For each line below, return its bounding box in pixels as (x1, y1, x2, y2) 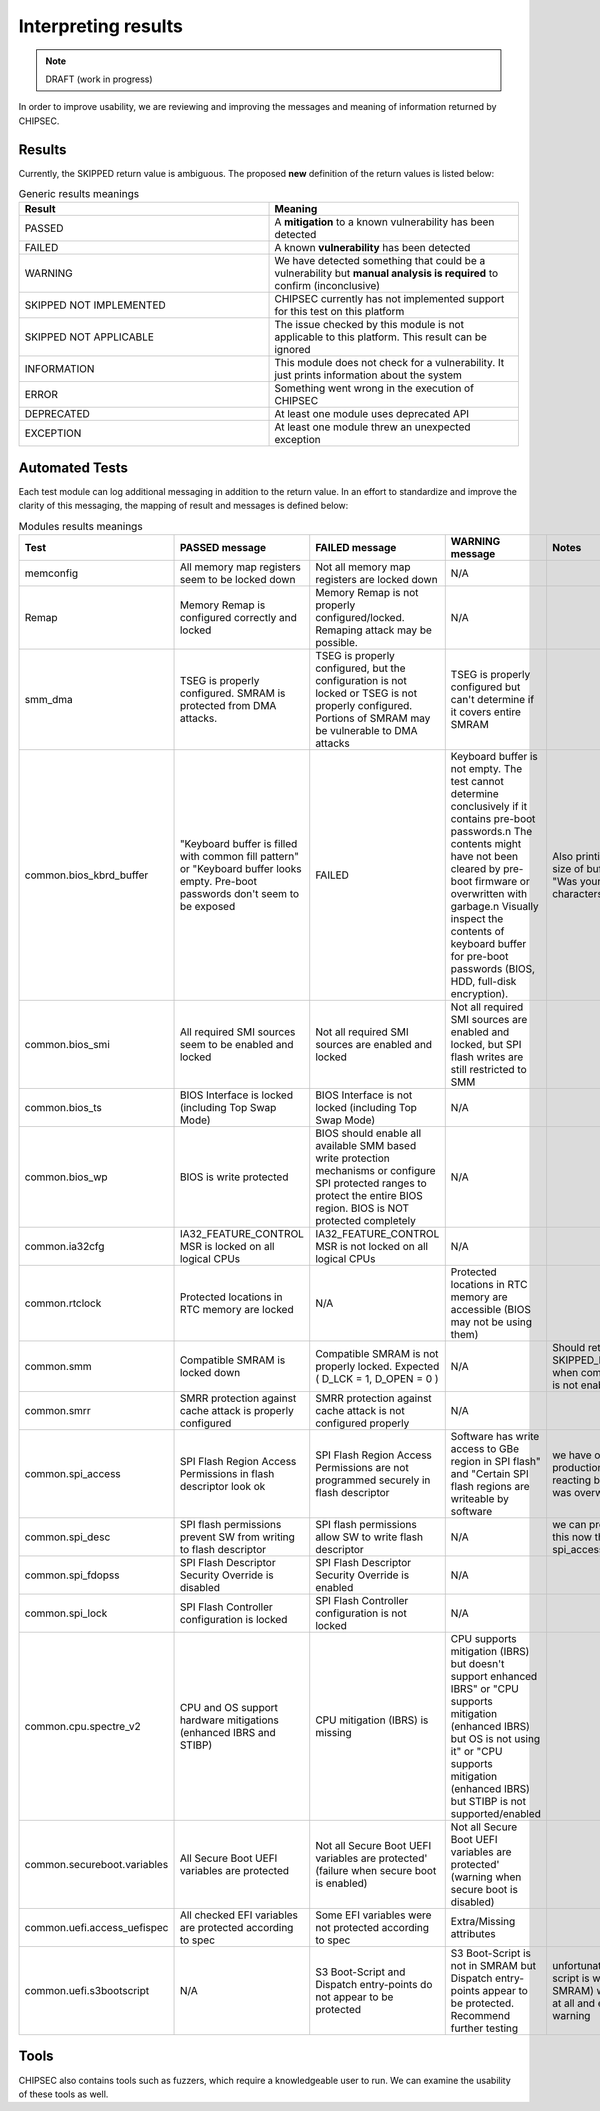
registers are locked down (315, 573, 439, 587)
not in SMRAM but (450, 1959, 537, 1973)
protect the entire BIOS (315, 1189, 424, 1203)
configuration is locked (179, 1613, 288, 1627)
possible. (315, 636, 359, 650)
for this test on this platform (274, 305, 405, 319)
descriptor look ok (179, 1480, 266, 1494)
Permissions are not (315, 1461, 409, 1475)
